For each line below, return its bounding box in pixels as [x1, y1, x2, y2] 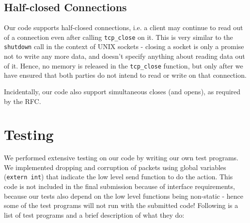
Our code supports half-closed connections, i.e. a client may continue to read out [4, 22, 243, 33]
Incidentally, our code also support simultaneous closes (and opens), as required [4, 86, 241, 96]
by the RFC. [4, 96, 41, 106]
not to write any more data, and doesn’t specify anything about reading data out [4, 51, 245, 61]
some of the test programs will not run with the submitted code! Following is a [4, 200, 238, 210]
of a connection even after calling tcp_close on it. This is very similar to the [4, 32, 233, 42]
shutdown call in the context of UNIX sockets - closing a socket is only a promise [4, 41, 244, 51]
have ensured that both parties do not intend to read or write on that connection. [4, 70, 247, 80]
